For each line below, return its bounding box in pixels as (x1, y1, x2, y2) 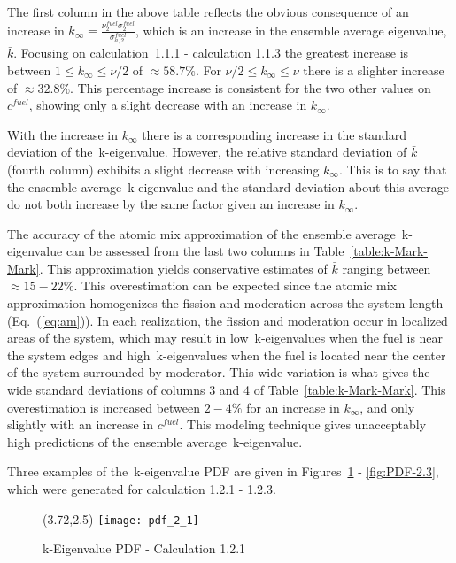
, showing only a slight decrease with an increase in (28, 96, 307, 114)
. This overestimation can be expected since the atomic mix (73, 276, 397, 295)
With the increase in (7, 125, 118, 143)
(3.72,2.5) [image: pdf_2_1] (43, 509, 199, 528)
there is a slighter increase (303, 60, 444, 79)
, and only (359, 397, 415, 416)
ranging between (342, 258, 431, 277)
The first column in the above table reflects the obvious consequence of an (7, 3, 409, 20)
